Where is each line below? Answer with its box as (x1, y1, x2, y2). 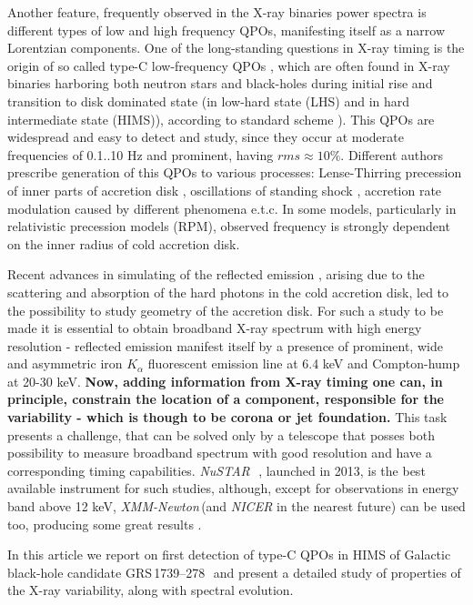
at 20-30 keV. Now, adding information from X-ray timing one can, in (7, 371, 443, 390)
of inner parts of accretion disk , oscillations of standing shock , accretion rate (7, 180, 442, 199)
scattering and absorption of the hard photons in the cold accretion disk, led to (7, 282, 449, 301)
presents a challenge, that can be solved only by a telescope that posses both (7, 425, 435, 444)
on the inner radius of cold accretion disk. (7, 234, 240, 253)
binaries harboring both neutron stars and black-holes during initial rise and (7, 74, 433, 93)
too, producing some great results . (7, 514, 202, 533)
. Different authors (340, 145, 444, 164)
